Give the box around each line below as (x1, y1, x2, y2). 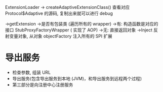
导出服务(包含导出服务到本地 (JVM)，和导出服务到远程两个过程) (12, 75, 142, 81)
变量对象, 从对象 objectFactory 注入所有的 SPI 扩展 (9, 33, 113, 39)
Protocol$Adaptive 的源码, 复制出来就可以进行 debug (5, 10, 113, 16)
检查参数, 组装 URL (12, 69, 51, 75)
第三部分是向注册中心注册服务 (12, 82, 73, 88)
